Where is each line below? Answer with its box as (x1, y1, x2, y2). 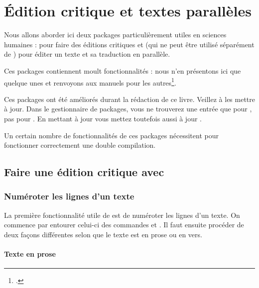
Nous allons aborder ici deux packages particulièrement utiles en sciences (4, 29, 227, 40)
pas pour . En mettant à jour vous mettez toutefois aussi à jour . (4, 113, 202, 123)
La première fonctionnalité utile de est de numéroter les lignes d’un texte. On (4, 209, 240, 220)
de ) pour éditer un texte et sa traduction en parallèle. (4, 49, 170, 59)
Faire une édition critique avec (4, 164, 164, 180)
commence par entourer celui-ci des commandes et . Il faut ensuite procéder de (4, 219, 244, 230)
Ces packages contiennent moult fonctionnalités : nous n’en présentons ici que (4, 65, 241, 76)
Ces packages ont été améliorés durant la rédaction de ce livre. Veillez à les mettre (4, 94, 256, 104)
